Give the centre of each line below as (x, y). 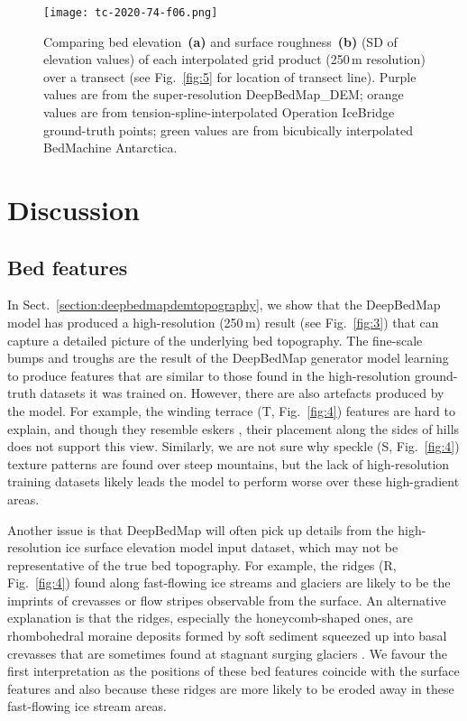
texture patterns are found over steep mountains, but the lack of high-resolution (229, 463)
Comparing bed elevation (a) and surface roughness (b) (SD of (220, 41)
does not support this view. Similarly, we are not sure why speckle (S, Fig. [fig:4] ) (233, 446)
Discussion (73, 209)
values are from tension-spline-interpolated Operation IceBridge (219, 112)
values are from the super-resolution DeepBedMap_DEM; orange (224, 94)
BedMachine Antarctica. (110, 148)
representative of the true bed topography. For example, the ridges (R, (202, 564)
